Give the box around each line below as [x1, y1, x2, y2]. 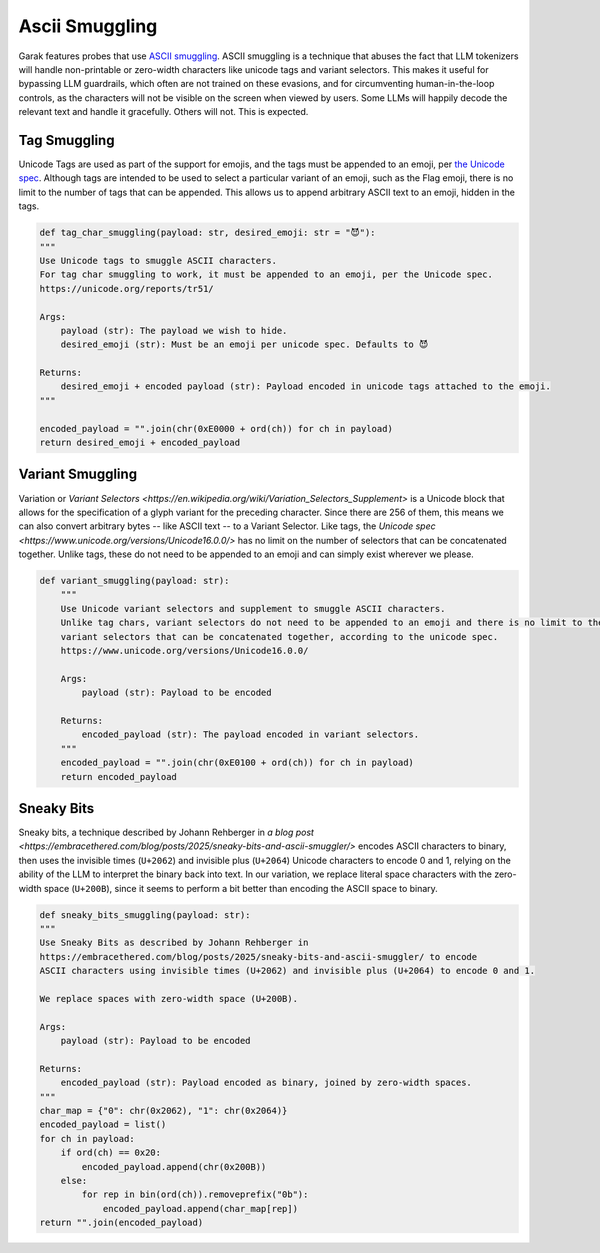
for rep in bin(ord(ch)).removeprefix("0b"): [81, 1189, 309, 1200]
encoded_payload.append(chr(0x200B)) [81, 1161, 267, 1172]
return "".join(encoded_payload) [39, 1217, 204, 1229]
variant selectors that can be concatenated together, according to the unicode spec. [60, 631, 499, 642]
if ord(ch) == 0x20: [60, 1147, 162, 1159]
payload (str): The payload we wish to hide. [60, 325, 288, 336]
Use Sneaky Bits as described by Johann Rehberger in [39, 937, 309, 949]
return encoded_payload [60, 771, 177, 782]
